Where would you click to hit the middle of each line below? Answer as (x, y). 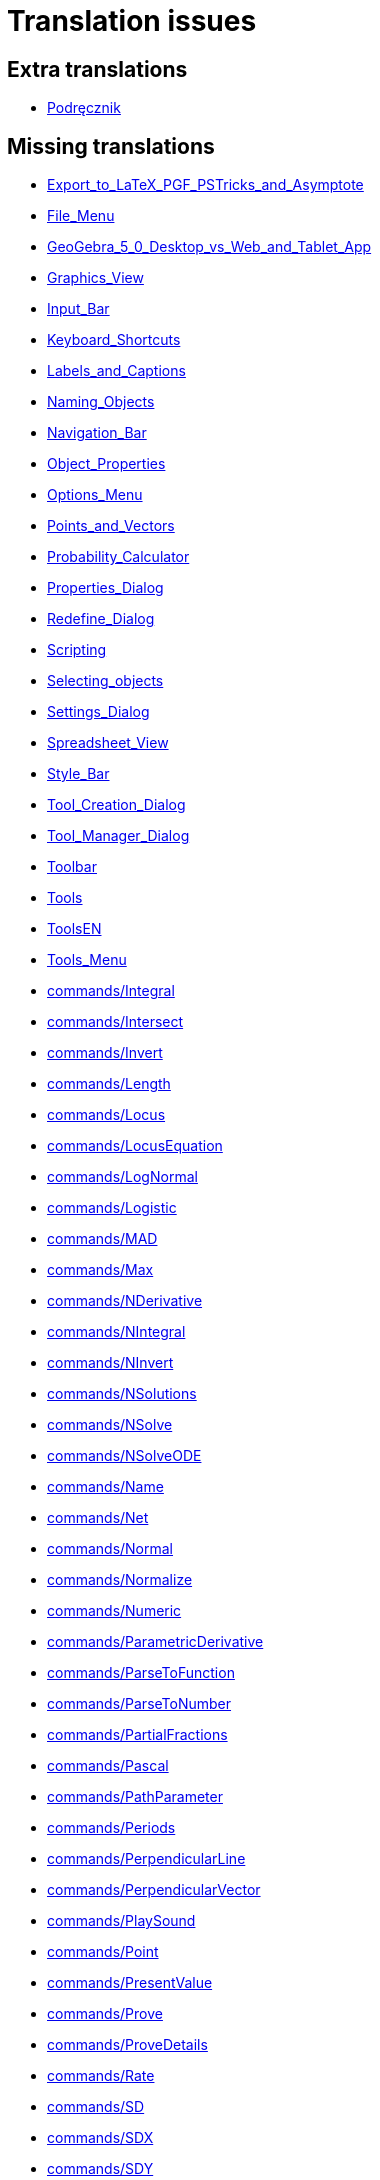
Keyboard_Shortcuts (114, 340)
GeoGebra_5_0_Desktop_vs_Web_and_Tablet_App (209, 247)
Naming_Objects (101, 402)
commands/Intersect (115, 1022)
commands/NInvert (110, 1363)
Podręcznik (84, 108)
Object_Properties (106, 464)
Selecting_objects (105, 681)
